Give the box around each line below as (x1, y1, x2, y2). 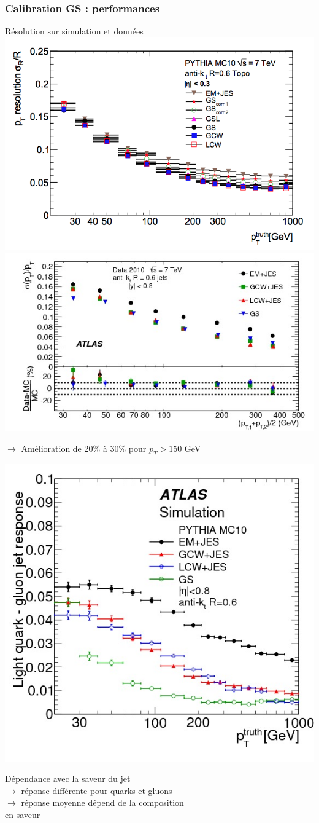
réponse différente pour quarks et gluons (21, 784, 172, 797)
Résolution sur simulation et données (5, 25, 144, 37)
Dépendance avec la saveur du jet (5, 772, 131, 785)
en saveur (5, 808, 40, 821)
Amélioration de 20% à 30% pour (21, 442, 147, 455)
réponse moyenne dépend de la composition (21, 796, 184, 809)
